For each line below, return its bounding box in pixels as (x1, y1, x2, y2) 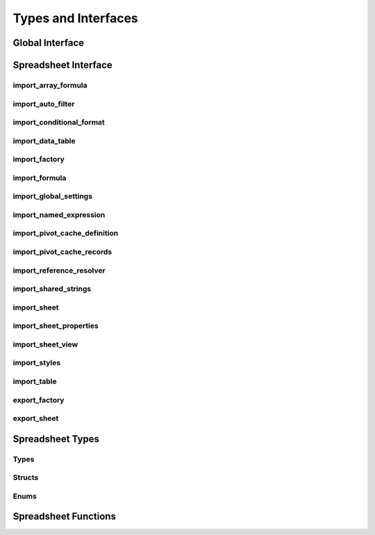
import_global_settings (12, 191, 93, 201)
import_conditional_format (12, 118, 106, 127)
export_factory (12, 395, 65, 405)
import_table (12, 376, 57, 386)
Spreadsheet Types (12, 433, 100, 445)
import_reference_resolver (12, 265, 106, 275)
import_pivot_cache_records (12, 247, 112, 257)
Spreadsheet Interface (12, 59, 112, 71)
